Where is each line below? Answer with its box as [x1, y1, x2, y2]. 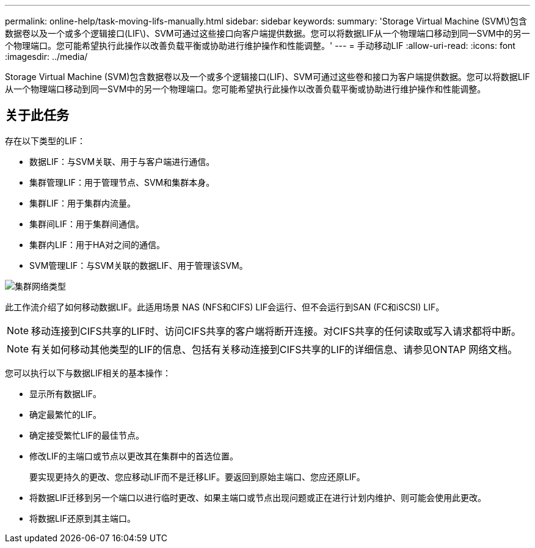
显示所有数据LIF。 [29, 388, 101, 399]
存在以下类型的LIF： [5, 135, 86, 146]
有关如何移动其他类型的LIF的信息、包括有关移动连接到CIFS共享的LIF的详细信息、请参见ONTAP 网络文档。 [31, 343, 518, 356]
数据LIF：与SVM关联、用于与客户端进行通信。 [29, 156, 215, 167]
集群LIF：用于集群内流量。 [29, 197, 136, 208]
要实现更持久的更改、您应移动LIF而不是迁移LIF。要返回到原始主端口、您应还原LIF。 [29, 471, 365, 482]
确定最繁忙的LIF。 [29, 409, 101, 420]
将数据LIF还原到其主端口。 [29, 513, 136, 524]
